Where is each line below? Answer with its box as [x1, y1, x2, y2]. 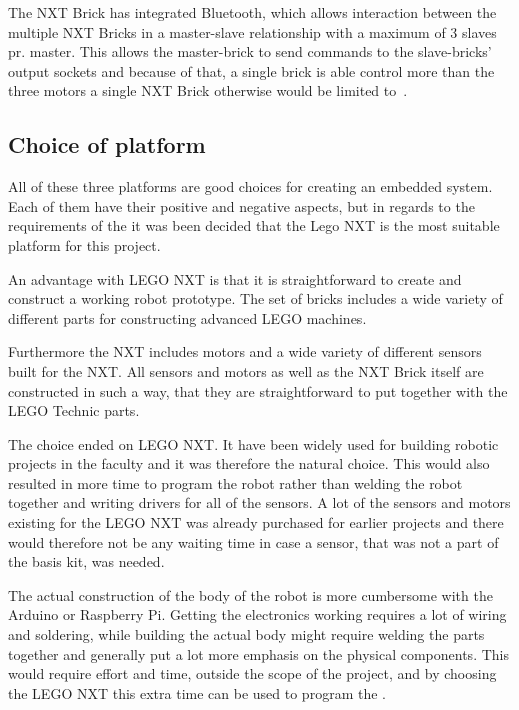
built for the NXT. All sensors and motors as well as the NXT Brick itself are [8, 360, 484, 381]
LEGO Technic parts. [8, 400, 140, 421]
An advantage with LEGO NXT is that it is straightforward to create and [8, 268, 462, 289]
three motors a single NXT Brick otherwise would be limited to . [8, 80, 408, 101]
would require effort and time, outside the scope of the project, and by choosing [8, 663, 497, 684]
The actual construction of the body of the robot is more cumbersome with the [8, 584, 493, 605]
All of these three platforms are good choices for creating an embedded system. [8, 176, 493, 197]
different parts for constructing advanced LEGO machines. [8, 307, 367, 328]
